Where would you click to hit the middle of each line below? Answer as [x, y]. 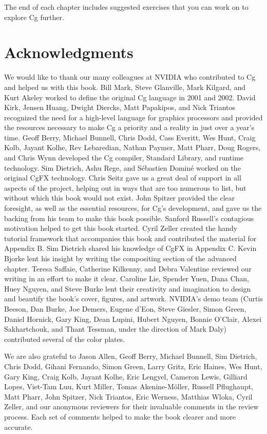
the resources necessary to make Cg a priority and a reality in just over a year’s [129, 127]
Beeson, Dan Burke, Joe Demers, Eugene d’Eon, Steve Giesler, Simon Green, [125, 308]
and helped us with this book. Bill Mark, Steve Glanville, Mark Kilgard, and [125, 87]
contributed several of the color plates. [65, 339]
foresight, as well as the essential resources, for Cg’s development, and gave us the [133, 208]
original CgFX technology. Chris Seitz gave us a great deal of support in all [123, 178]
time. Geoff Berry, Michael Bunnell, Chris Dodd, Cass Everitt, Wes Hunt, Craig [130, 137]
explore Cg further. [34, 17]
